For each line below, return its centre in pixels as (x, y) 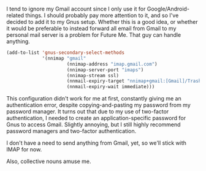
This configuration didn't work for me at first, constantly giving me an (94, 99)
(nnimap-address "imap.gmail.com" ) (112, 64)
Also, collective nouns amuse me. (49, 161)
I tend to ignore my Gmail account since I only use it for (76, 9)
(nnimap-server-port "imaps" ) (105, 70)
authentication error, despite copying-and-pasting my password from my (99, 105)
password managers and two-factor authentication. (71, 131)
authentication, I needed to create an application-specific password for (96, 118)
